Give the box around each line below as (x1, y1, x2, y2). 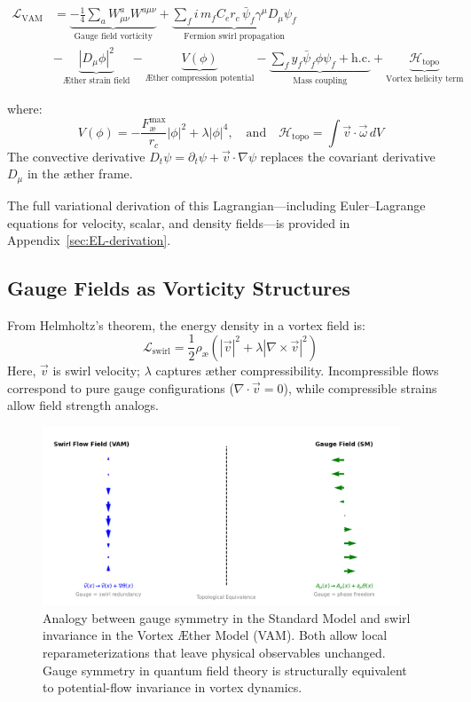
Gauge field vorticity (74, 31, 153, 41)
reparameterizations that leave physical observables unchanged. (43, 643, 386, 661)
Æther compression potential (145, 73, 255, 83)
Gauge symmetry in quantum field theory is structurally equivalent (43, 660, 407, 679)
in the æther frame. (27, 164, 133, 183)
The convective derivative (7, 146, 145, 165)
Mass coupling (293, 75, 348, 85)
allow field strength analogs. (7, 396, 159, 414)
